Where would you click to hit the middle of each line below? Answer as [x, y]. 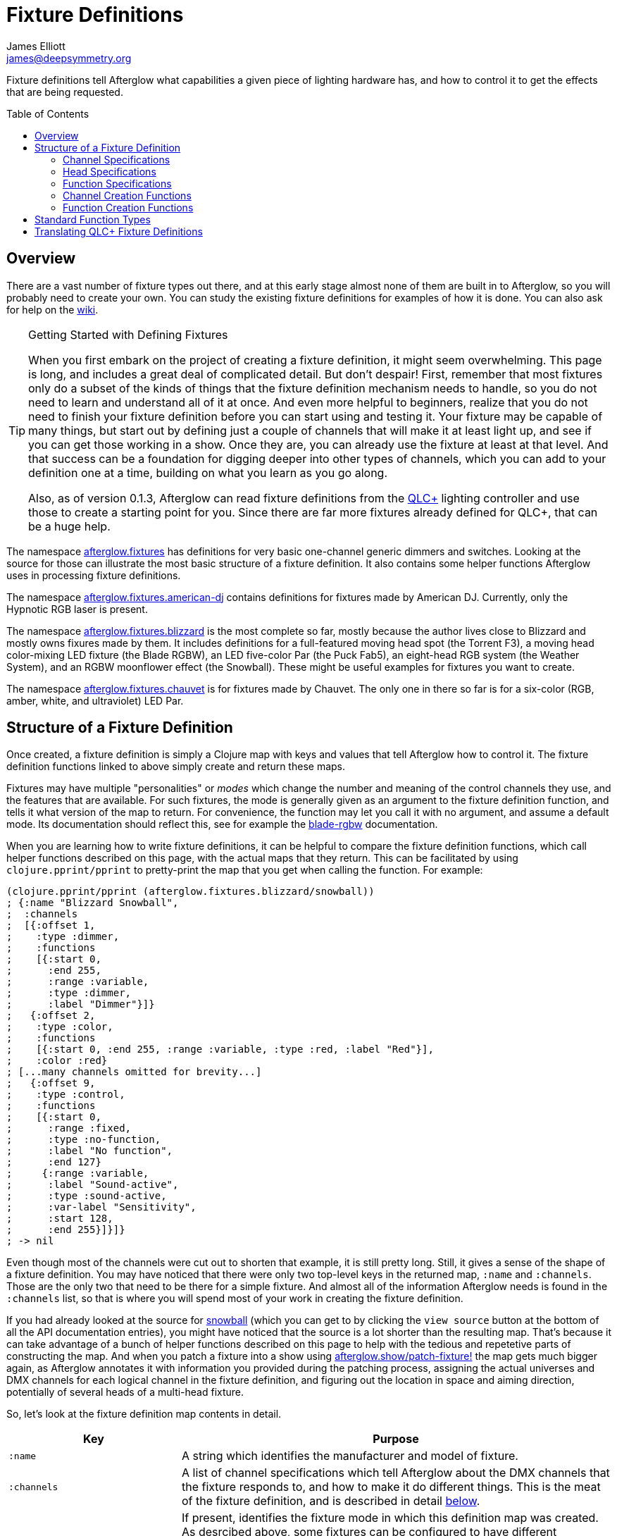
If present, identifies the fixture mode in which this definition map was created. [390, 1518]
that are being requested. [65, 92]
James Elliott [36, 46]
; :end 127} [54, 1162]
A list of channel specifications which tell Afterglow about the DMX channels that [395, 1473]
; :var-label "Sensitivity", [101, 1207]
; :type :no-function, [84, 1140]
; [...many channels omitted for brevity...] [134, 1072]
